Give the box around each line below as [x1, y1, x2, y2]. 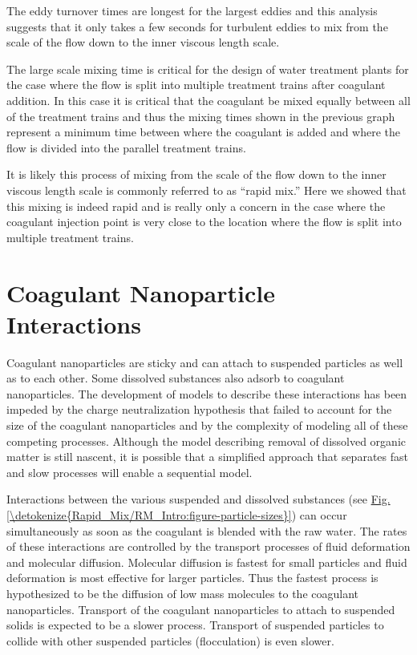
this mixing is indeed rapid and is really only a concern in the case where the [6, 197, 386, 214]
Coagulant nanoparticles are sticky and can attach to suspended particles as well [6, 354, 403, 370]
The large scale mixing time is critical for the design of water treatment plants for [6, 60, 409, 77]
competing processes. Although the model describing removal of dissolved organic [6, 432, 406, 449]
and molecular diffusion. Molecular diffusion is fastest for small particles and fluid [6, 553, 407, 570]
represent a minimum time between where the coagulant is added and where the [6, 123, 401, 140]
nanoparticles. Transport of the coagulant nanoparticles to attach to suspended [6, 600, 395, 617]
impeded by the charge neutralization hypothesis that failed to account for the [6, 401, 392, 418]
